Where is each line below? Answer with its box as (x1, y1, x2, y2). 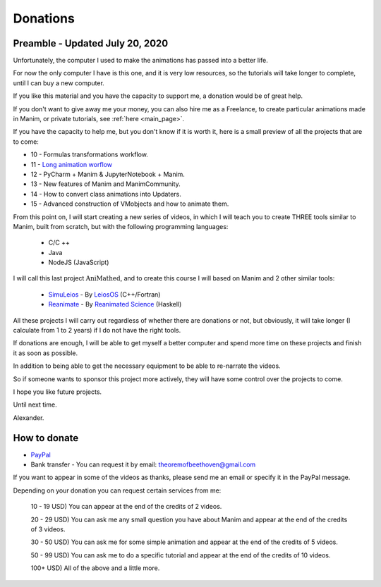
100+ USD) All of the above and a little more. (30, 564, 160, 572)
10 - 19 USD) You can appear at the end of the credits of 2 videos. (30, 502, 222, 511)
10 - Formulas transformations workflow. (30, 150, 148, 159)
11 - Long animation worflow (30, 160, 113, 168)
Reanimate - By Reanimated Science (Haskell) (48, 300, 182, 309)
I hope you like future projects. (13, 388, 102, 396)
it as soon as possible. (13, 349, 78, 357)
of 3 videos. (30, 525, 66, 533)
